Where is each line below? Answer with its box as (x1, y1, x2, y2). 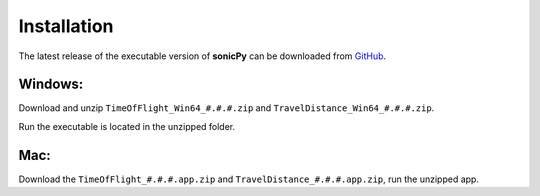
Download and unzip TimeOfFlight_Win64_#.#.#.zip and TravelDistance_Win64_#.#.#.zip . (18, 102, 435, 114)
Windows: (18, 76, 84, 93)
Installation (18, 15, 114, 37)
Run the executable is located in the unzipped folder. (18, 120, 236, 132)
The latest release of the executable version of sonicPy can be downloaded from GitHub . (18, 50, 387, 62)
